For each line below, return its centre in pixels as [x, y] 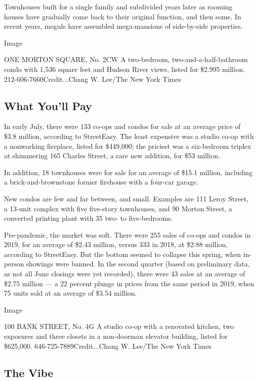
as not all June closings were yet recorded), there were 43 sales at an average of [125, 274]
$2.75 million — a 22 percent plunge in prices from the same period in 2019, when [129, 283]
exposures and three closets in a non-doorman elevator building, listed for [116, 336]
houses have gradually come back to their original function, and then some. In [123, 16]
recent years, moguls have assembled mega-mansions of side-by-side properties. [124, 26]
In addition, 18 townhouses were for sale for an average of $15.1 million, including [128, 172]
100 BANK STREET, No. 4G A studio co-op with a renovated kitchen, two [119, 326]
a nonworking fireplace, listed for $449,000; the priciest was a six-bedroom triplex [128, 146]
